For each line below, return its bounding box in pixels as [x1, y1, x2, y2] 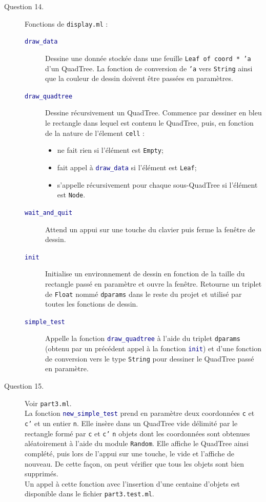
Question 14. [4, 1, 44, 11]
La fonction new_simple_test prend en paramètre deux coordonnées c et [25, 408, 255, 418]
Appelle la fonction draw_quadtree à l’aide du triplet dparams [45, 333, 240, 344]
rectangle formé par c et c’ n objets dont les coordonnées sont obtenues [25, 428, 250, 438]
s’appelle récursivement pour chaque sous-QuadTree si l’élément [57, 179, 258, 190]
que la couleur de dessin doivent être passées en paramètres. [45, 73, 233, 84]
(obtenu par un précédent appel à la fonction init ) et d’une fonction [45, 343, 261, 354]
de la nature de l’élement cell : [45, 127, 145, 138]
